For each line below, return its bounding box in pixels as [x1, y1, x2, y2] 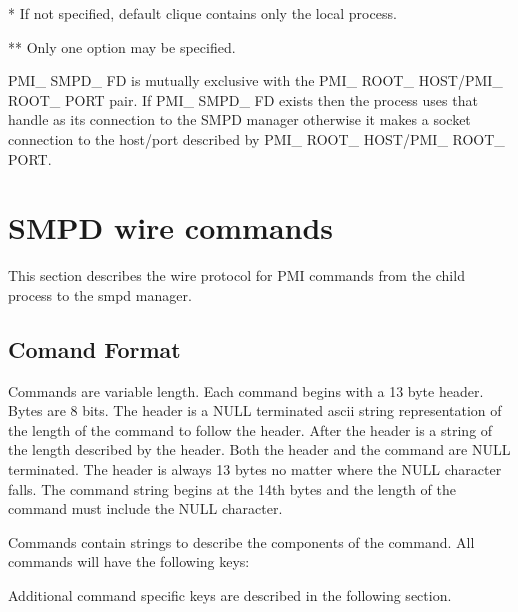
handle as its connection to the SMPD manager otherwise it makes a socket [8, 109, 471, 130]
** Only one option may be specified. [8, 36, 236, 57]
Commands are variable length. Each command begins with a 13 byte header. [8, 380, 484, 401]
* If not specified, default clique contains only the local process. [8, 3, 397, 23]
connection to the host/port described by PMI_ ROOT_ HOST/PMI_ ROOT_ [8, 128, 505, 149]
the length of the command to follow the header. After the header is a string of [8, 419, 493, 440]
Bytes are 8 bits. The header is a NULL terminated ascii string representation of [8, 400, 502, 421]
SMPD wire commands [8, 207, 334, 248]
